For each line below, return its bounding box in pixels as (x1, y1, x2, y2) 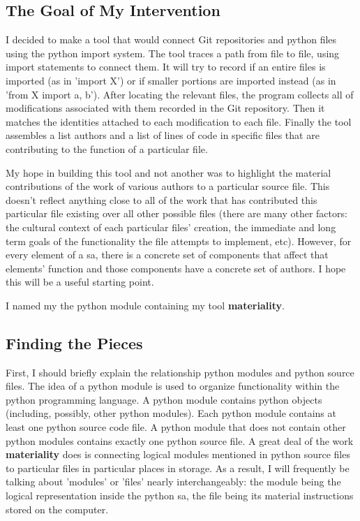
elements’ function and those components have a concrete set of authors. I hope (6, 260, 346, 275)
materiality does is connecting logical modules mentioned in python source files (6, 447, 350, 462)
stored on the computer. (6, 501, 109, 516)
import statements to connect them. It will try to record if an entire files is (6, 59, 326, 74)
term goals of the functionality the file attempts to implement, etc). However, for (6, 233, 352, 248)
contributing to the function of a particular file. (6, 141, 208, 156)
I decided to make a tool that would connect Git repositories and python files (6, 32, 337, 47)
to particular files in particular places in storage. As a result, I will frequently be (6, 460, 350, 475)
